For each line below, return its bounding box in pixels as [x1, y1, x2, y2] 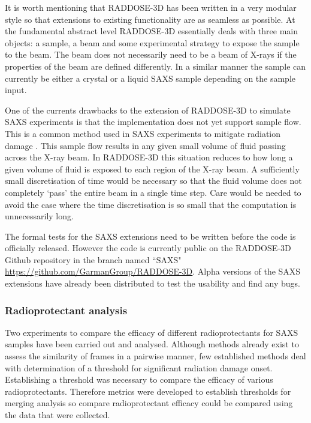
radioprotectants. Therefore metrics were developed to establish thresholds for [5, 385, 291, 397]
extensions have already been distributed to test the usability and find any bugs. [5, 277, 300, 290]
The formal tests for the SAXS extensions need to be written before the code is [5, 230, 296, 242]
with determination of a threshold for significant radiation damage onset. [5, 361, 273, 374]
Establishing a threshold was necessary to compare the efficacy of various [5, 373, 273, 386]
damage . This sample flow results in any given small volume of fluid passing [5, 139, 286, 151]
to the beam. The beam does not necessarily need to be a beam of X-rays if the [5, 48, 297, 61]
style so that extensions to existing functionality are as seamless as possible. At [5, 13, 295, 25]
